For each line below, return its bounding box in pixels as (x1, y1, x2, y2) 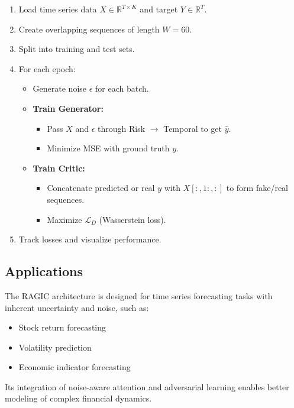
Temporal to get (163, 122, 222, 134)
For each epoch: (18, 62, 76, 75)
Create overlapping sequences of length (18, 22, 160, 35)
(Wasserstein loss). (99, 213, 166, 225)
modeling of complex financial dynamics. (5, 392, 152, 404)
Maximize (47, 213, 82, 225)
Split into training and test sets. (18, 43, 135, 55)
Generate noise (33, 82, 87, 95)
